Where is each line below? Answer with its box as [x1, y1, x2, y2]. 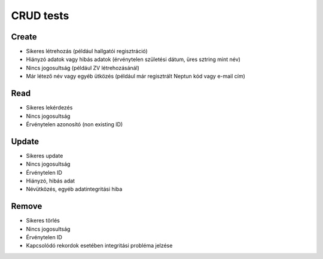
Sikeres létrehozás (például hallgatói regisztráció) [26, 48, 148, 55]
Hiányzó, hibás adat [26, 177, 75, 184]
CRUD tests [11, 9, 69, 22]
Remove [11, 201, 42, 212]
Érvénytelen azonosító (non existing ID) [26, 120, 123, 128]
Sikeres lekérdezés [26, 104, 73, 111]
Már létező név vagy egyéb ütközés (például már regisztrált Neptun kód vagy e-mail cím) [26, 72, 245, 80]
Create [11, 32, 37, 42]
